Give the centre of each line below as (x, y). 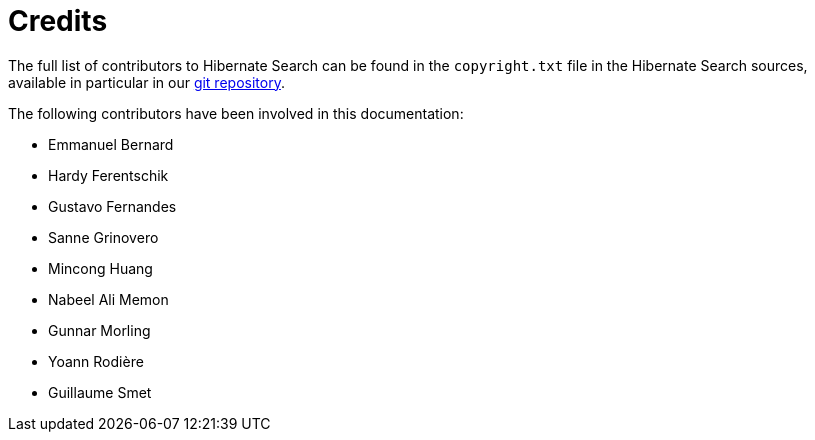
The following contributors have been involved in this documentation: (236, 113)
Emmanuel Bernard (111, 144)
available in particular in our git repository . (146, 82)
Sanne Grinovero (103, 237)
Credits (58, 21)
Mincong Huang (100, 268)
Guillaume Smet (100, 392)
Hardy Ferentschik (108, 175)
